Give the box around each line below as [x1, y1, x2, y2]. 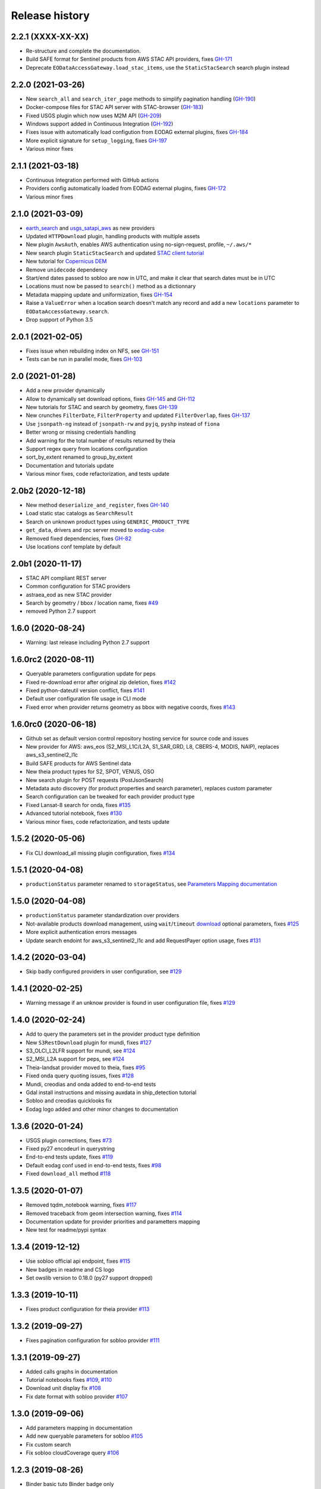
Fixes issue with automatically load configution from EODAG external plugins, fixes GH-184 [26, 129, 248, 136]
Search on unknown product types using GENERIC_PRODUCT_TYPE [26, 518, 190, 525]
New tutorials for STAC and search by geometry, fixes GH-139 [26, 403, 178, 410]
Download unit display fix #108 [26, 1385, 101, 1392]
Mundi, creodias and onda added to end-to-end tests [26, 1080, 156, 1088]
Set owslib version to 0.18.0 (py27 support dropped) [26, 1274, 153, 1281]
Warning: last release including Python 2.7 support [26, 639, 150, 646]
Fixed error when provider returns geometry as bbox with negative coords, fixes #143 [26, 703, 236, 711]
